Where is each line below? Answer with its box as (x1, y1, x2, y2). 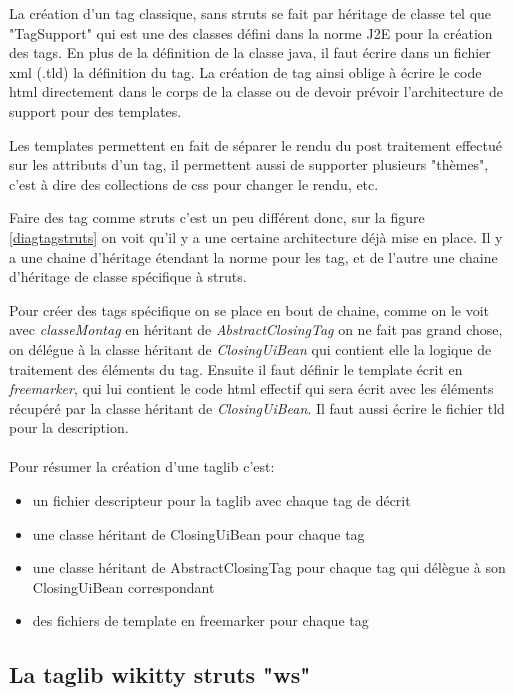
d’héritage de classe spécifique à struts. (9, 266, 247, 287)
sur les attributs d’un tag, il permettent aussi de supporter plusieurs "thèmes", (9, 154, 489, 175)
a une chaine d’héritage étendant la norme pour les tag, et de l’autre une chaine (9, 246, 498, 267)
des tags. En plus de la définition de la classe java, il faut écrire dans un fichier (9, 42, 491, 63)
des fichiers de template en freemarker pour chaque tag (32, 610, 369, 631)
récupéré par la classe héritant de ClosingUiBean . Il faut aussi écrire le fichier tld (9, 397, 505, 418)
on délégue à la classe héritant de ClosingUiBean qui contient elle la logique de (9, 338, 492, 359)
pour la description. (9, 417, 129, 438)
